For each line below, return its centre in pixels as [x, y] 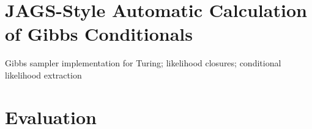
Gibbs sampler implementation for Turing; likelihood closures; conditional [143, 63]
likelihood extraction [43, 75]
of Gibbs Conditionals [99, 34]
